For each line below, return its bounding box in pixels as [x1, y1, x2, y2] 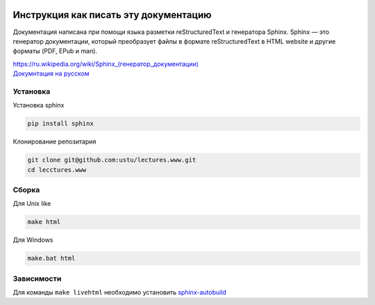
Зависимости [12, 274, 62, 284]
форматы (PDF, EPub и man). [12, 47, 97, 55]
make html [27, 218, 61, 226]
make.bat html [27, 254, 76, 263]
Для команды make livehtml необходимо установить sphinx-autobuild [12, 288, 227, 296]
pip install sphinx [27, 120, 94, 128]
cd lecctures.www [27, 166, 87, 173]
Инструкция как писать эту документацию [12, 9, 212, 21]
